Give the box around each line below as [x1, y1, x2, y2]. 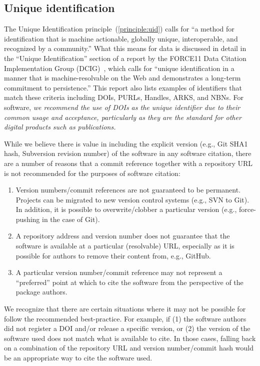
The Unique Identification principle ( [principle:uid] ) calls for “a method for [4, 23, 234, 34]
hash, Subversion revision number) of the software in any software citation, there [4, 148, 251, 158]
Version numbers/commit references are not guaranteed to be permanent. [15, 184, 241, 195]
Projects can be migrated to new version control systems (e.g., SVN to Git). [15, 194, 249, 204]
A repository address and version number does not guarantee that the [15, 230, 230, 241]
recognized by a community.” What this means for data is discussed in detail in [4, 43, 246, 53]
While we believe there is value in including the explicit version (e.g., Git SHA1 [4, 138, 248, 148]
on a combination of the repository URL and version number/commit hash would [4, 342, 253, 353]
